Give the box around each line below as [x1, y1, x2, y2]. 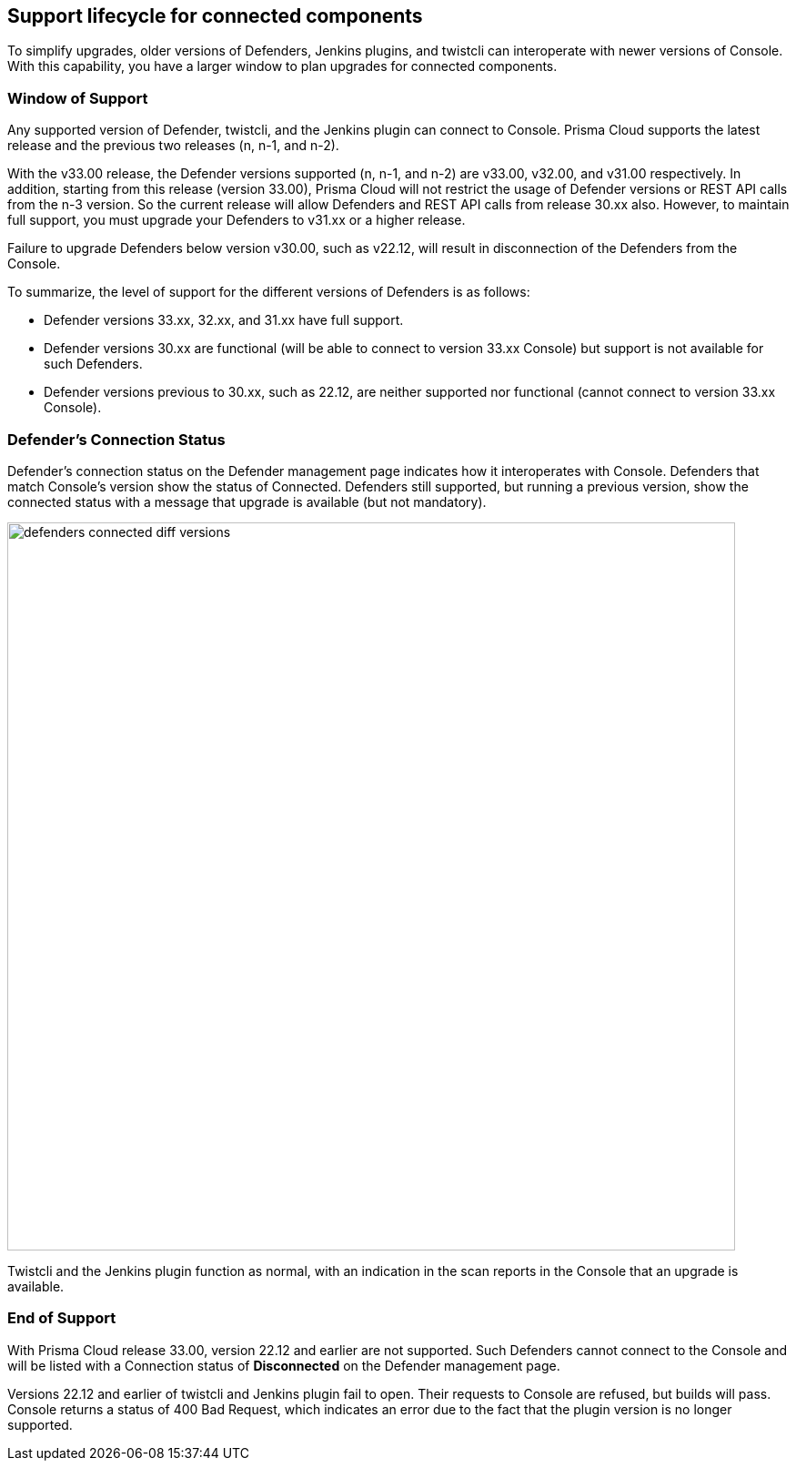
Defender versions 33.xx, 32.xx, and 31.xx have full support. [44, 312, 404, 329]
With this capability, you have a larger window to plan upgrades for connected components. [7, 58, 558, 75]
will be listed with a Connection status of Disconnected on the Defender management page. [7, 1357, 560, 1373]
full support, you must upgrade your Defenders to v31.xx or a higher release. [7, 212, 466, 228]
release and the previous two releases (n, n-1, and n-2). [7, 137, 339, 154]
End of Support [7, 1309, 116, 1328]
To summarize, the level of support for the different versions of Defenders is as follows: [7, 284, 530, 300]
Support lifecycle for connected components [7, 5, 423, 27]
